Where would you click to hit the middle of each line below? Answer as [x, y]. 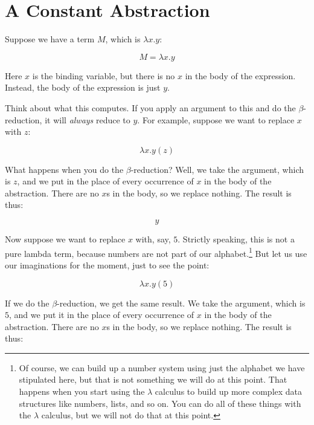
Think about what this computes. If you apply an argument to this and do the [150, 107]
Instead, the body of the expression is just [83, 87]
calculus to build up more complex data [229, 391]
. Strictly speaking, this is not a [236, 239]
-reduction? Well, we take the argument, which [217, 169]
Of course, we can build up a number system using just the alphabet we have [162, 367]
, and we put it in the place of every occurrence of [102, 315]
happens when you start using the [82, 391]
